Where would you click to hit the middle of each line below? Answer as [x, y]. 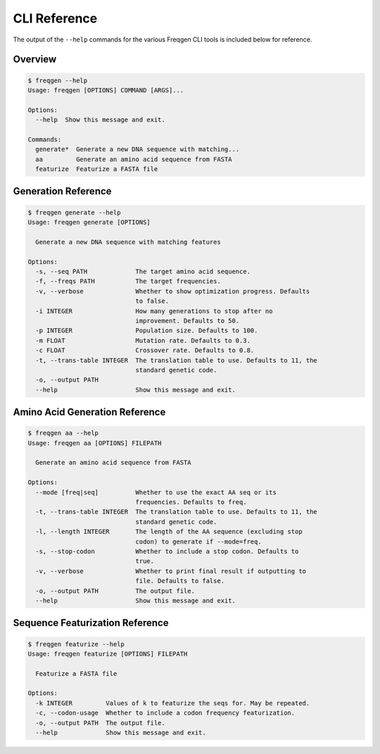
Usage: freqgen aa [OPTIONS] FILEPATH [95, 443]
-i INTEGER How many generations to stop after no [154, 311]
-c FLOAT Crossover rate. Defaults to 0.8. [145, 351]
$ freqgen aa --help [63, 433]
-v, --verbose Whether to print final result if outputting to [171, 571]
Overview [35, 59]
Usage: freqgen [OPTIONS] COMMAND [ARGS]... [106, 90]
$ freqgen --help [58, 80]
